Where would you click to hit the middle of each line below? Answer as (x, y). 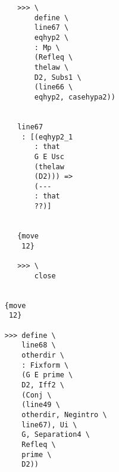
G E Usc (49, 156)
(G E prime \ (47, 375)
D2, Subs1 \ (58, 77)
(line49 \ (41, 405)
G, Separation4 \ (56, 435)
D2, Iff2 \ (43, 385)
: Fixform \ (45, 365)
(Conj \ (37, 395)
